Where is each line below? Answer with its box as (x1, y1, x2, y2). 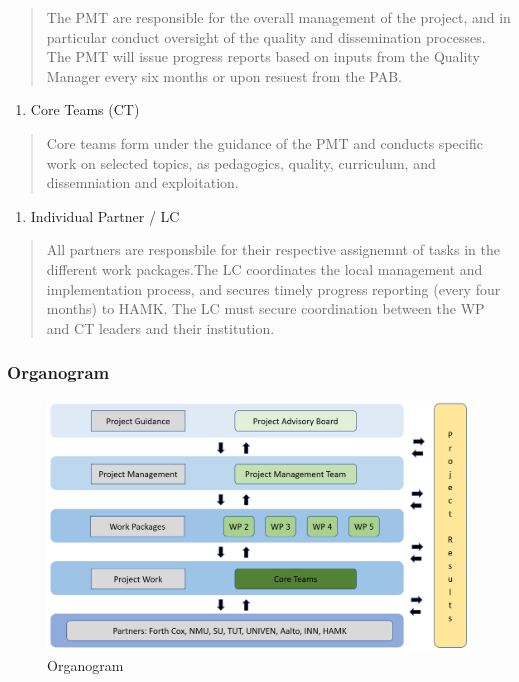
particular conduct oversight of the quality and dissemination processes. (46, 26, 486, 47)
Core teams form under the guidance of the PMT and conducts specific (46, 132, 483, 153)
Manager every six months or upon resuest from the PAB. (46, 65, 402, 86)
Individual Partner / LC (30, 205, 180, 226)
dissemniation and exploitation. (46, 172, 239, 193)
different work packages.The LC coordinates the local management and (46, 258, 483, 279)
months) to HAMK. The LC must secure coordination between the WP (46, 298, 485, 319)
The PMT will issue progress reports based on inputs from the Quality (46, 46, 480, 67)
